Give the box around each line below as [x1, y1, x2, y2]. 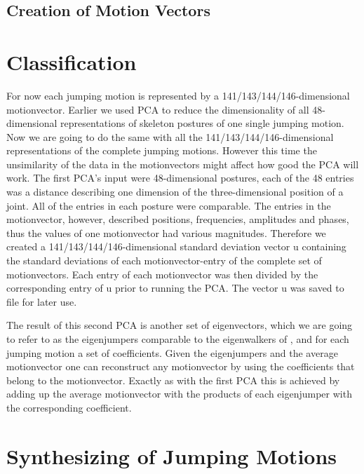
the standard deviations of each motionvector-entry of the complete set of [6, 253, 322, 268]
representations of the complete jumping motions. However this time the [6, 143, 317, 158]
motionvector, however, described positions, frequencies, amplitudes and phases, [6, 212, 349, 226]
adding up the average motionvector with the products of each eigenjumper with [6, 386, 352, 401]
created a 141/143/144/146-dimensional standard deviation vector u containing [6, 239, 346, 254]
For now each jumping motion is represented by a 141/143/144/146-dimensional [6, 88, 350, 102]
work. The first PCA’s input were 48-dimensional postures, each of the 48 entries [6, 170, 354, 185]
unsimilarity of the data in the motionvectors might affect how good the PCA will [6, 156, 359, 171]
